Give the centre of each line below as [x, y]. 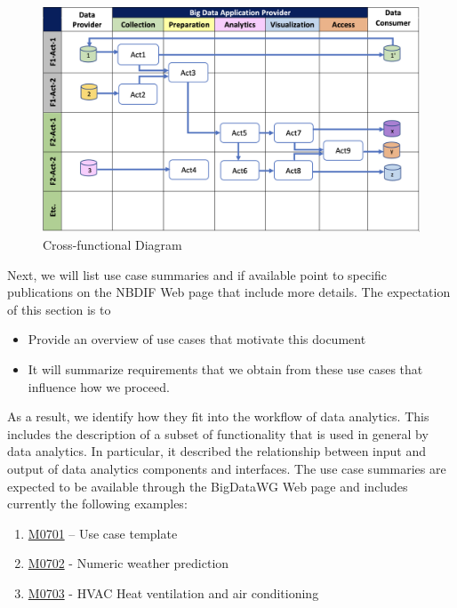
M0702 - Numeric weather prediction [128, 563]
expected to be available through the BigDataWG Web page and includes [208, 486]
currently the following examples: [97, 504]
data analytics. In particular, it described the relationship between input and [217, 451]
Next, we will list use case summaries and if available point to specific [197, 274]
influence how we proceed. [99, 386]
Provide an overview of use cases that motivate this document [197, 339]
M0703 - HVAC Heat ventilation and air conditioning [173, 592]
